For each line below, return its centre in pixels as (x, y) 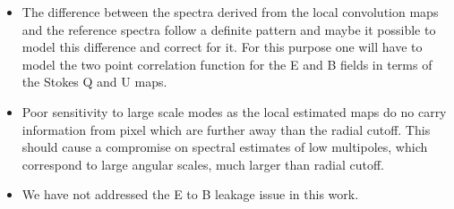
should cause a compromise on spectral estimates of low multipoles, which (225, 147)
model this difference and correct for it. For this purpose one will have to (222, 47)
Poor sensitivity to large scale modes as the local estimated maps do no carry (234, 111)
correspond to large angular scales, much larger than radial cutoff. (203, 164)
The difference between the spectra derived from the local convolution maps (230, 12)
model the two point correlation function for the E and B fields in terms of (227, 64)
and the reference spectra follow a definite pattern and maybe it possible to (229, 29)
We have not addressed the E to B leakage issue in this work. (190, 194)
